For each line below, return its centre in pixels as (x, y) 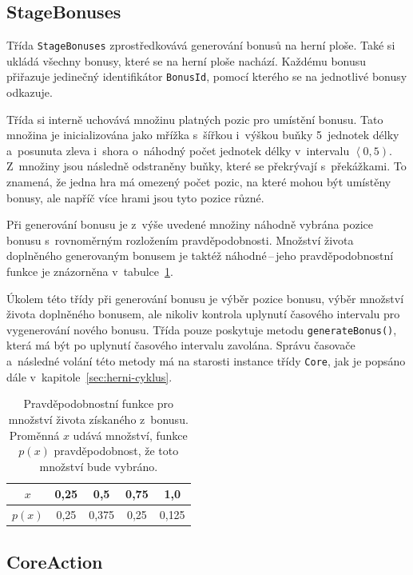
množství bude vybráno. (99, 466)
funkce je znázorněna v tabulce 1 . (90, 272)
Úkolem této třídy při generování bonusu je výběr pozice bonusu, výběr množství (205, 298)
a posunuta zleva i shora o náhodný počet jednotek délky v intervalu (178, 150)
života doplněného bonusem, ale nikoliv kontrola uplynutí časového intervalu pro (203, 314)
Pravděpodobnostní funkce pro (99, 403)
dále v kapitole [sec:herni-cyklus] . (89, 376)
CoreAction (55, 561)
